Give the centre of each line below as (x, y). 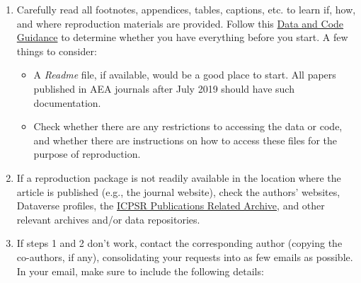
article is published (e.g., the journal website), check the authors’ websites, (178, 191)
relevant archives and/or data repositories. (108, 219)
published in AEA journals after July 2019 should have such (164, 88)
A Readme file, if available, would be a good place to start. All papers (185, 75)
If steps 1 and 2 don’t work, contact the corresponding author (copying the (179, 243)
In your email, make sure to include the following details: (140, 271)
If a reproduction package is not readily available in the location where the (179, 177)
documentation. (67, 102)
